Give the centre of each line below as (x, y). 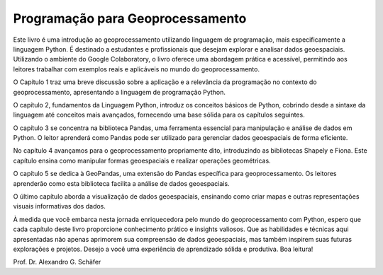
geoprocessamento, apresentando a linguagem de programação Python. (120, 92)
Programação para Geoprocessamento (130, 18)
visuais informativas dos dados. (60, 206)
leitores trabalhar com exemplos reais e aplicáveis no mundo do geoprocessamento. (137, 69)
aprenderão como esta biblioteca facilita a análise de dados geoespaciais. (121, 183)
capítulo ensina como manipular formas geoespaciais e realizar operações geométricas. (142, 160)
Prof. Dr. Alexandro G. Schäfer (57, 262)
